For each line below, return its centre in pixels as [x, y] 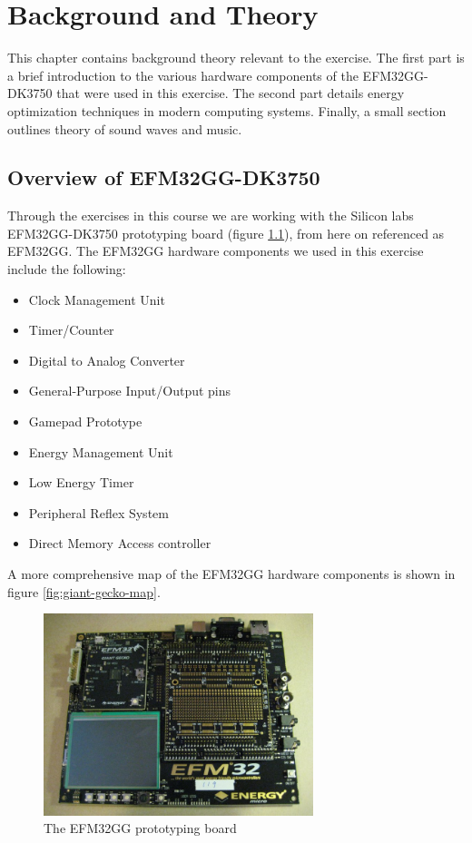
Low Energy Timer [81, 482]
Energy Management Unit [101, 451]
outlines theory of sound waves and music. [125, 128]
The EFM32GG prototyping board [140, 828]
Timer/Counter [71, 330]
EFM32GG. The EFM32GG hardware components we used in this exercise [216, 251]
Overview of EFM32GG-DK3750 [164, 177]
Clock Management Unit [97, 299]
